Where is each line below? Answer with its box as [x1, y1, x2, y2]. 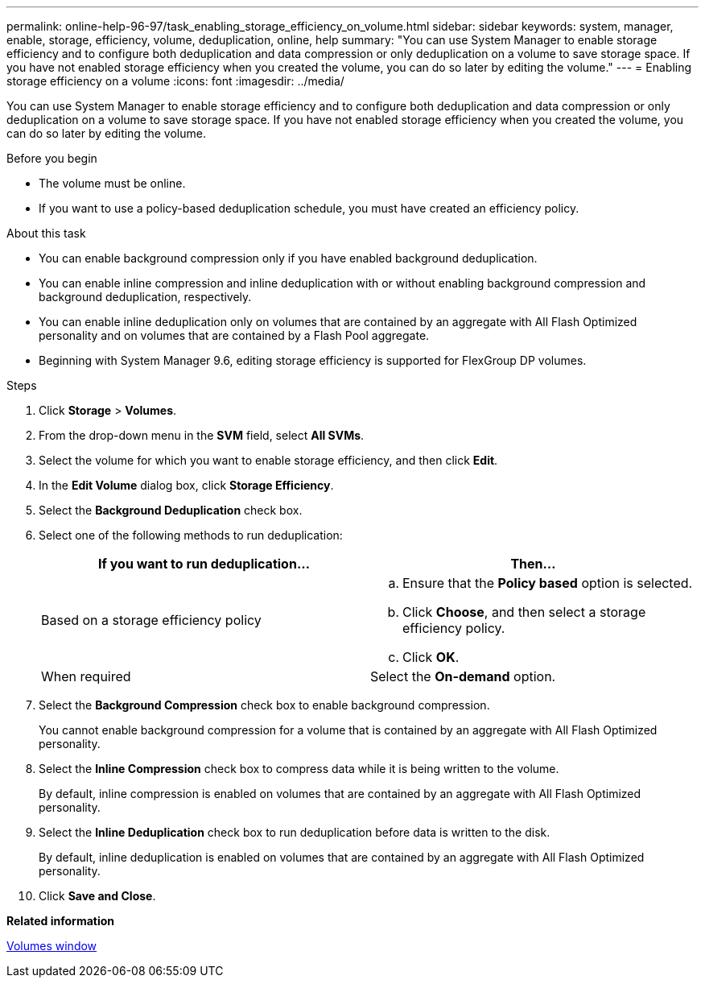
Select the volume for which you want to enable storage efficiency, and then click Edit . [39, 453, 498, 467]
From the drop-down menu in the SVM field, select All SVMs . [39, 428, 365, 442]
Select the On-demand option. [370, 668, 556, 684]
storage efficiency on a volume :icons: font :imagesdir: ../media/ [6, 74, 344, 88]
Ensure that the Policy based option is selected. [402, 575, 693, 591]
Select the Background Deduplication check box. [39, 503, 303, 517]
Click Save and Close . [39, 889, 156, 903]
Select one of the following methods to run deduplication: [39, 528, 343, 542]
